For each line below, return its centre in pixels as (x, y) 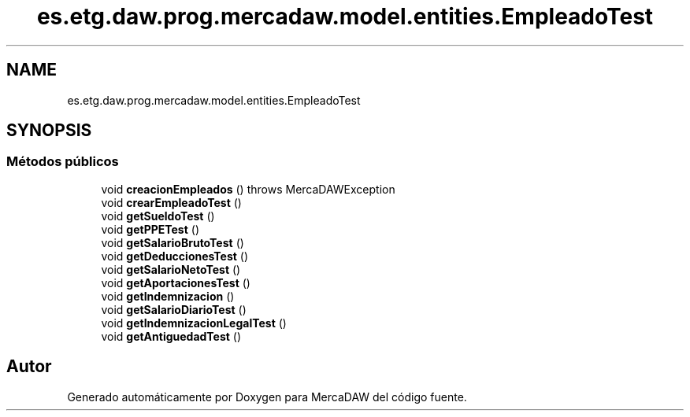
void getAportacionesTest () (176, 282)
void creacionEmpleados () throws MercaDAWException (248, 189)
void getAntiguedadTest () (171, 336)
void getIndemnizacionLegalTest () (194, 323)
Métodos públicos (63, 162)
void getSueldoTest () (158, 216)
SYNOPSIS (49, 131)
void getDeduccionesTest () (175, 256)
